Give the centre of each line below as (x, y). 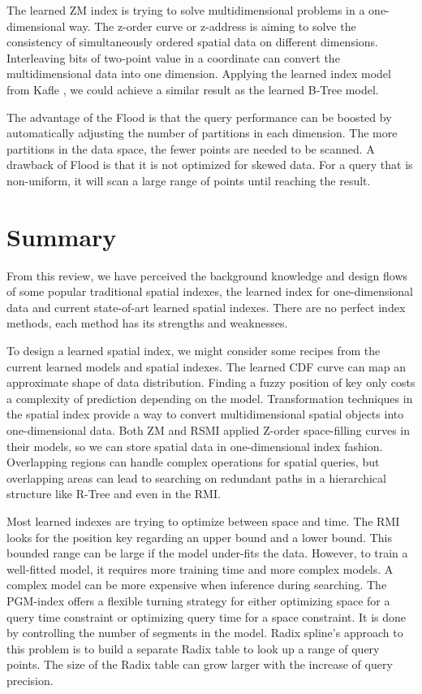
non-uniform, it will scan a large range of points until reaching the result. (189, 180)
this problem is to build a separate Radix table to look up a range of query (193, 648)
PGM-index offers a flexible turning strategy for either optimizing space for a (198, 600)
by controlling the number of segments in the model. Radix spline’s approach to (205, 633)
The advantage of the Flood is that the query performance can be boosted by (199, 117)
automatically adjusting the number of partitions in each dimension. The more (202, 133)
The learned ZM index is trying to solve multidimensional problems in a (186, 10)
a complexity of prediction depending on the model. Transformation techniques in (210, 398)
